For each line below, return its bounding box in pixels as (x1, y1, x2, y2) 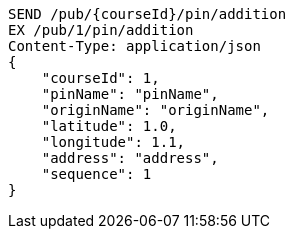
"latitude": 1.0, (41, 118, 177, 134)
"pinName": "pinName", (41, 86, 219, 102)
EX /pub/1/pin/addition (8, 22, 194, 38)
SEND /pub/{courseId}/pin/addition (8, 6, 287, 22)
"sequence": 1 (41, 166, 152, 182)
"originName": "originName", (41, 102, 270, 118)
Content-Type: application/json (8, 38, 261, 54)
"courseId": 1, (41, 70, 160, 86)
